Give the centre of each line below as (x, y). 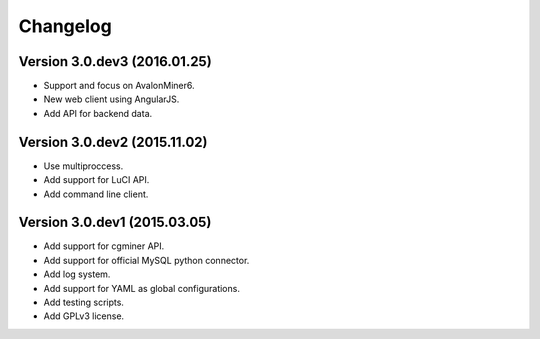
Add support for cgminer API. (104, 246)
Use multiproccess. (83, 166)
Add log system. (77, 274)
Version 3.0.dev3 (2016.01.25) (115, 61)
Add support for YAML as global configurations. (141, 288)
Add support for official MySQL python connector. (146, 260)
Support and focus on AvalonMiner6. (119, 86)
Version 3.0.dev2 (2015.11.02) (113, 141)
